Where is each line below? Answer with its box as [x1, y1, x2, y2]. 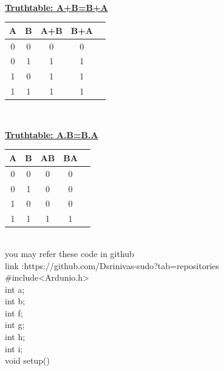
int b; [5, 295, 25, 307]
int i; [5, 342, 23, 355]
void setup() [5, 354, 50, 367]
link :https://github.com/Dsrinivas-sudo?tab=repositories [5, 259, 219, 272]
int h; [5, 330, 25, 343]
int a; [5, 282, 25, 295]
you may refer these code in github [5, 247, 134, 259]
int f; [5, 306, 23, 319]
